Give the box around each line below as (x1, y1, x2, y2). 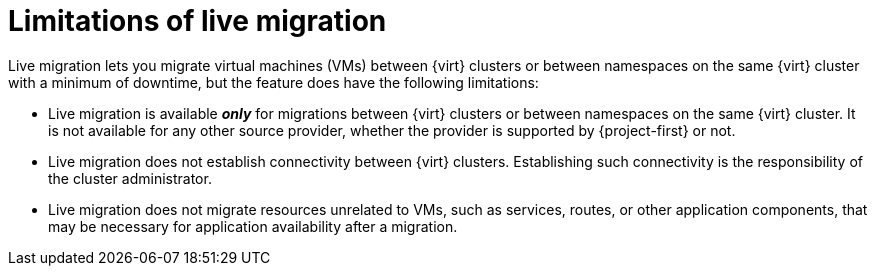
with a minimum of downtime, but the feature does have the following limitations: (8, 73, 539, 91)
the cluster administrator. (48, 169, 212, 187)
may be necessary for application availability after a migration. (48, 217, 458, 235)
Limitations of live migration (8, 4, 387, 38)
